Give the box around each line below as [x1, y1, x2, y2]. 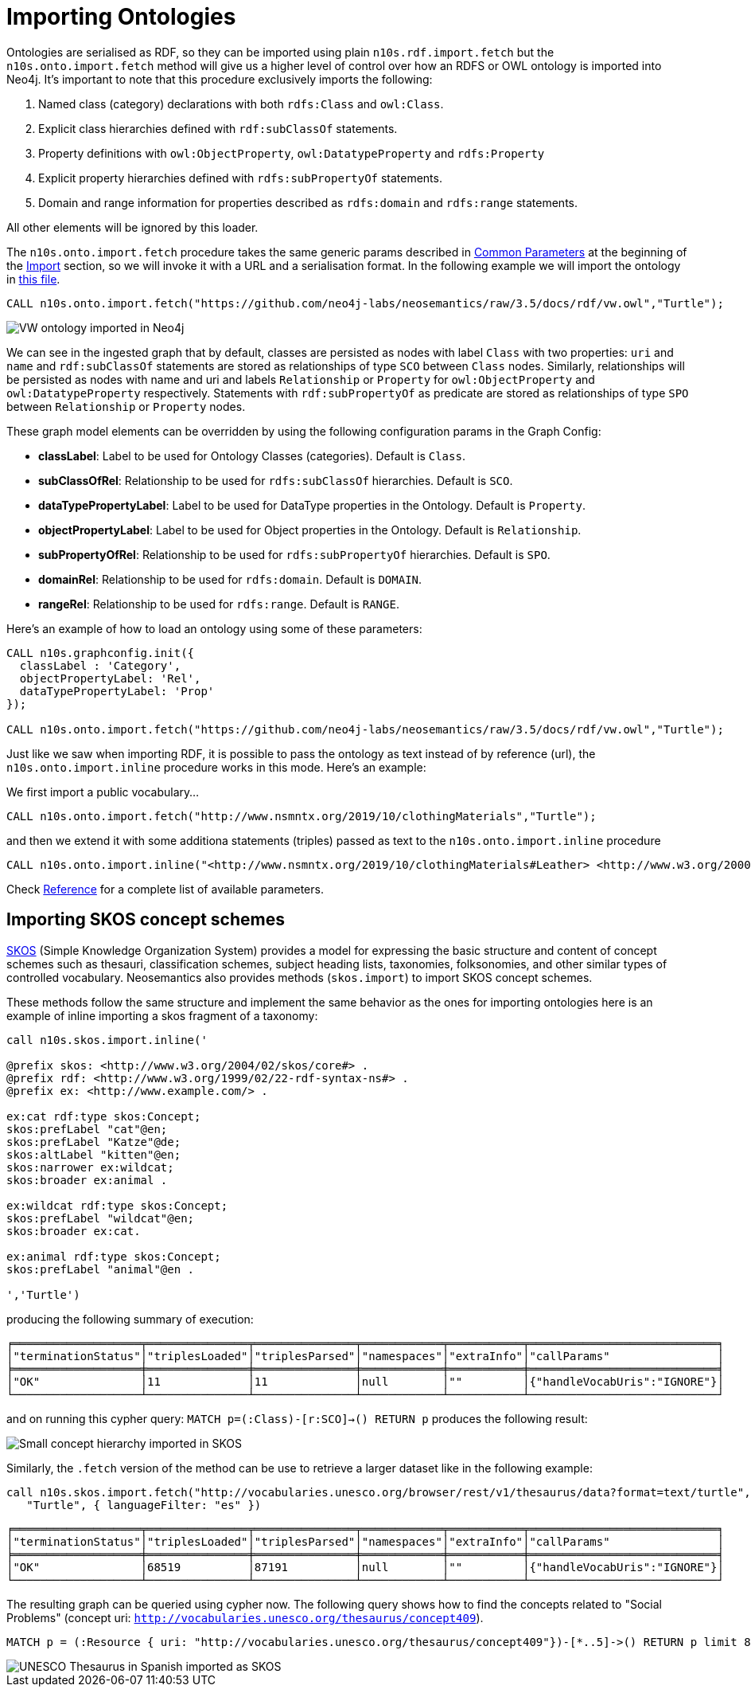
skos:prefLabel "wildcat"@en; [6, 1211, 195, 1225]
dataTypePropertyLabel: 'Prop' [19, 684, 215, 698]
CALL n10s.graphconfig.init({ [6, 646, 195, 659]
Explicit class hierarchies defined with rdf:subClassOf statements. [38, 121, 398, 135]
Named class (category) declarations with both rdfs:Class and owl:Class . [38, 96, 444, 111]
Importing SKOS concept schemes [6, 909, 285, 930]
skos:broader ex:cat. [6, 1224, 141, 1237]
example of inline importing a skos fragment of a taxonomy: [6, 1008, 318, 1022]
